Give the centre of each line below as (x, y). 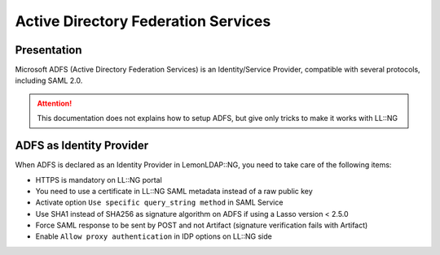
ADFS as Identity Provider (82, 146)
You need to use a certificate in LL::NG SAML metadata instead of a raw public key (174, 191)
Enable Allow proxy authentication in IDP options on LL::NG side (154, 236)
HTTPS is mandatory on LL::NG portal (99, 179)
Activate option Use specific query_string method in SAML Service (159, 202)
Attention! (55, 103)
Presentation (48, 50)
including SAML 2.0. (49, 80)
